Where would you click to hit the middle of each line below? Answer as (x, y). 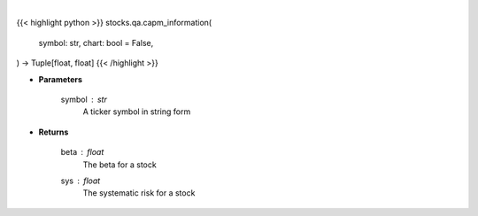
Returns (54, 132)
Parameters (61, 79)
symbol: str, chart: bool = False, (96, 42)
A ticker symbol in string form (137, 112)
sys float (81, 181)
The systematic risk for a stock (139, 193)
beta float (82, 152)
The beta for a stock (119, 165)
